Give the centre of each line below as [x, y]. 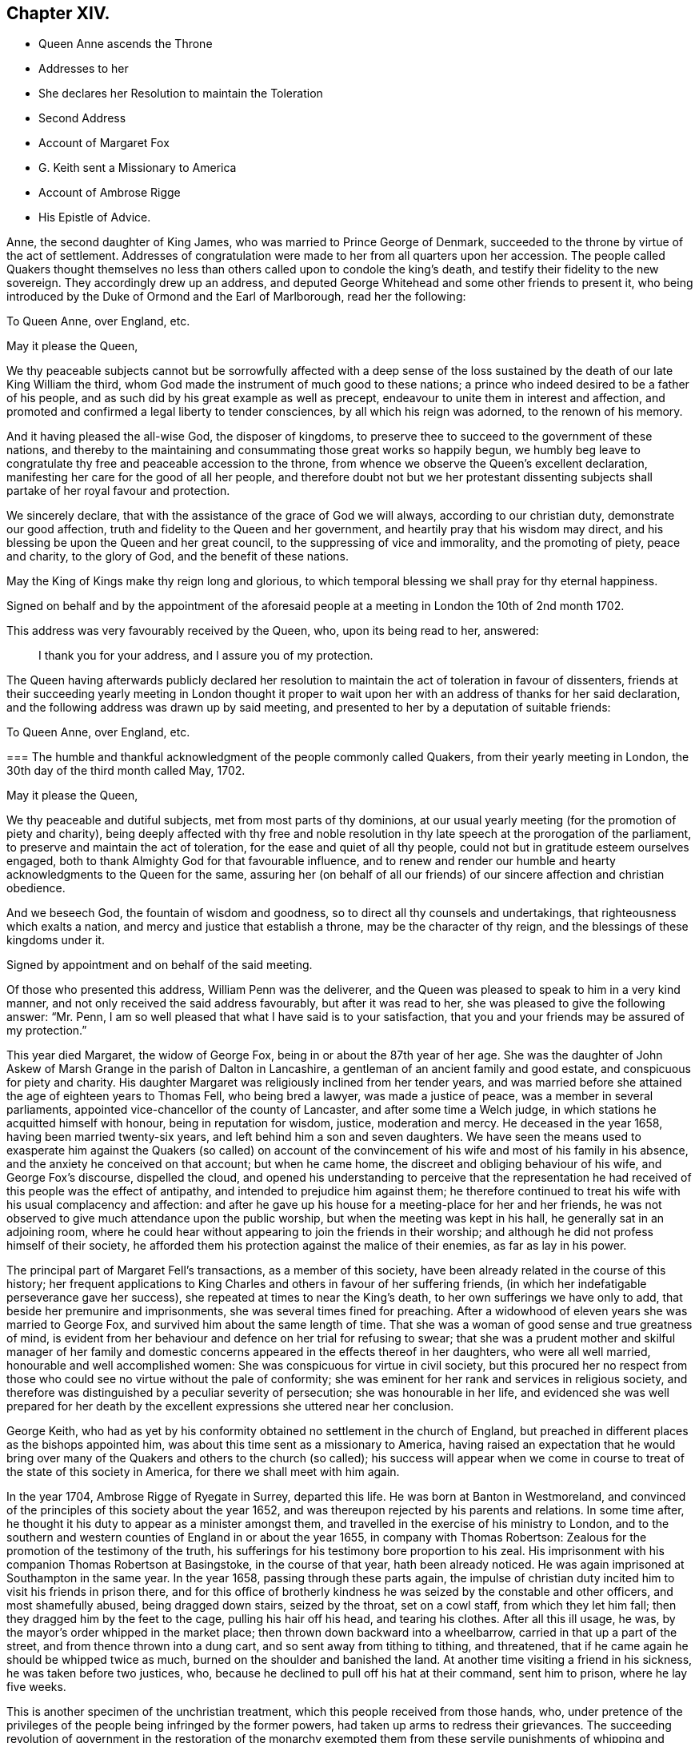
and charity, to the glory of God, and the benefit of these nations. [178, 556]
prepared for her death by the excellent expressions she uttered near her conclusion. [230, 1406]
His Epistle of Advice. [95, 217]
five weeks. [36, 1687]
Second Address [82, 118]
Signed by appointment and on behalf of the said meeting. [160, 965]
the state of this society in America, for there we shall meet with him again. [203, 1472]
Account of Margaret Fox [104, 143]
